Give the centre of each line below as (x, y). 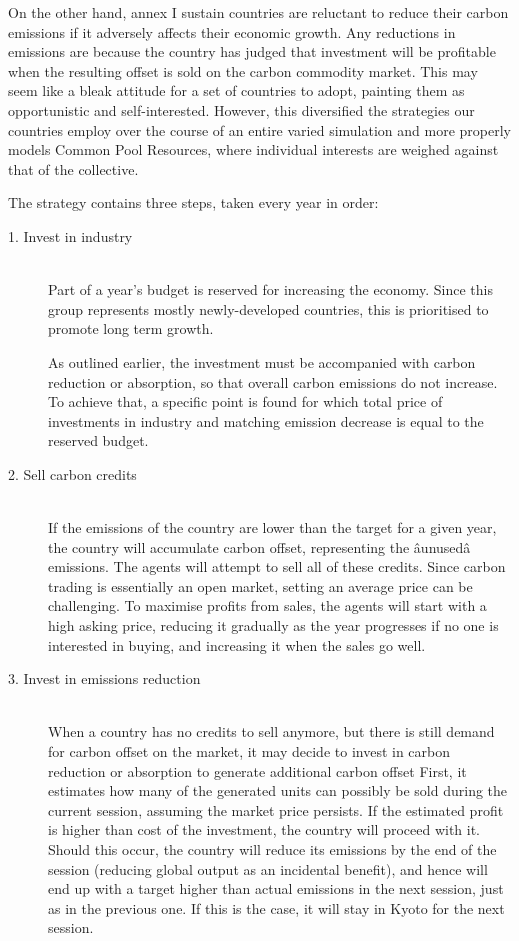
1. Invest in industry (70, 235)
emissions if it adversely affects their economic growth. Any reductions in (232, 31)
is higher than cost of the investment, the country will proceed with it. (264, 829)
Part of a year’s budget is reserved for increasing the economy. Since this (270, 289)
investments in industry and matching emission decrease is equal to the (266, 420)
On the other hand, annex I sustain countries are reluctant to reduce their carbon (258, 12)
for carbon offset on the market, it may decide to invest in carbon (249, 751)
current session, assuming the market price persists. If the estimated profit (276, 809)
